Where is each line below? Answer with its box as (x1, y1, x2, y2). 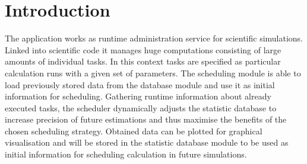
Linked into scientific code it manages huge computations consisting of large (5, 43, 281, 56)
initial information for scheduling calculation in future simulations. (5, 148, 247, 160)
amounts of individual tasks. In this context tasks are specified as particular (5, 55, 281, 67)
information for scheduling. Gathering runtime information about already (5, 90, 271, 102)
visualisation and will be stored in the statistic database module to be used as (5, 136, 289, 149)
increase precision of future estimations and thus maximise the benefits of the (5, 113, 287, 126)
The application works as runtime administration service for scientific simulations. (5, 32, 303, 44)
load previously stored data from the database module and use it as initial (5, 78, 275, 91)
